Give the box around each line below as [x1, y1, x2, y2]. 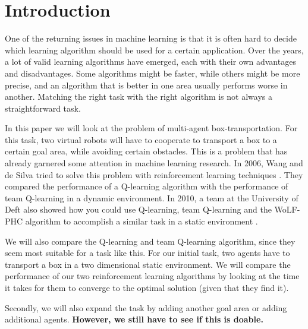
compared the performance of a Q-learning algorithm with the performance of [5, 180, 288, 192]
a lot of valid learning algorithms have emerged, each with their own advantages [5, 55, 296, 68]
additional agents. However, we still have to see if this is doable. [5, 313, 263, 325]
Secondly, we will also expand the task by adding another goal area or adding [5, 301, 287, 314]
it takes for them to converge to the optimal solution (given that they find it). [5, 281, 289, 293]
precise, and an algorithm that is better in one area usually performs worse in [5, 78, 288, 91]
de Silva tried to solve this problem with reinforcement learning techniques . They [5, 168, 303, 181]
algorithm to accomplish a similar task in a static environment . [25, 215, 258, 227]
